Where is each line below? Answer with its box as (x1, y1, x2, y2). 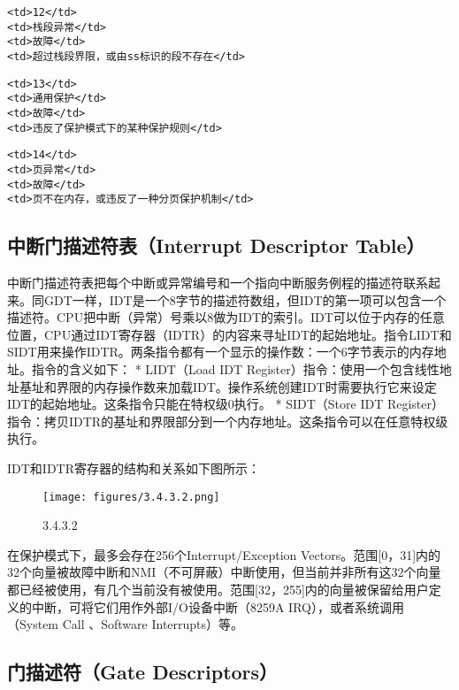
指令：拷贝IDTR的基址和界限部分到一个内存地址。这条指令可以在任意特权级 (7, 411, 448, 430)
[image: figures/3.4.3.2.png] (42, 490, 220, 503)
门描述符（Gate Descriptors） (7, 658, 279, 686)
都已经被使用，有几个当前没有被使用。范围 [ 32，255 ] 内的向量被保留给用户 (7, 580, 429, 599)
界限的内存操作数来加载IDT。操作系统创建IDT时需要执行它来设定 (56, 377, 437, 395)
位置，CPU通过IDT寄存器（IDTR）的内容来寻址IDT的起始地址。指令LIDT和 (7, 325, 452, 343)
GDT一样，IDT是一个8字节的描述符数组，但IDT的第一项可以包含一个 (43, 290, 447, 309)
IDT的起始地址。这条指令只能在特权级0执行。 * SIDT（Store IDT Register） (7, 395, 445, 413)
